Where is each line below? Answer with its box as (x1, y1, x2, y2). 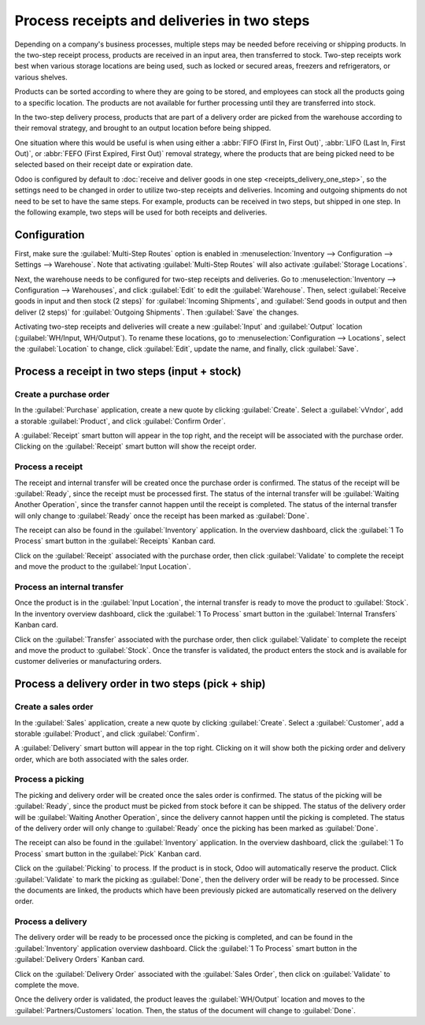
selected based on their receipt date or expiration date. (14, 160, 193, 170)
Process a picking (14, 773, 84, 785)
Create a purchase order (14, 389, 110, 400)
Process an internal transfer (14, 582, 124, 593)
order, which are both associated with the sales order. (14, 754, 189, 764)
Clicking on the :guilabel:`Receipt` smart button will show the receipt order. (14, 442, 257, 451)
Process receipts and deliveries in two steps (14, 12, 310, 29)
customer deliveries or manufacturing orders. (14, 657, 162, 666)
